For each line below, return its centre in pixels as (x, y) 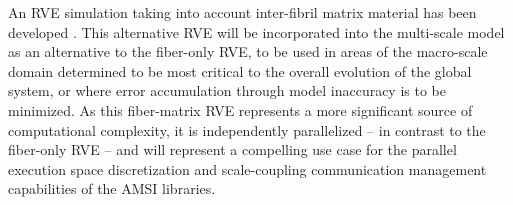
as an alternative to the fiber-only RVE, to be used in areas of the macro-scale (248, 51)
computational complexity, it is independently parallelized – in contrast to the (247, 129)
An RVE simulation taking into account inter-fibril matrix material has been (242, 12)
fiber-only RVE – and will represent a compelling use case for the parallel (232, 149)
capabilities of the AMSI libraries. (112, 188)
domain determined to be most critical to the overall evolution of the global (240, 70)
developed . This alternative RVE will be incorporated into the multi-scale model (256, 31)
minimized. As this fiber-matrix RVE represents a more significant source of (240, 109)
